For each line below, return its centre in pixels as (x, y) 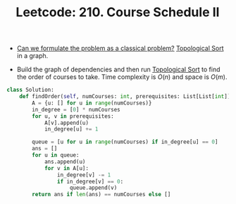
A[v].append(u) (67, 123)
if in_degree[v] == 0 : (90, 181)
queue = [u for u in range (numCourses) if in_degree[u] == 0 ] (125, 142)
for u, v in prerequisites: (73, 116)
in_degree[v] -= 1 (84, 175)
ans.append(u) (65, 162)
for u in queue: (56, 155)
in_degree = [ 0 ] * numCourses (76, 109)
